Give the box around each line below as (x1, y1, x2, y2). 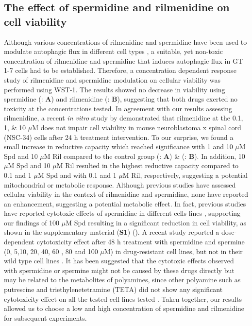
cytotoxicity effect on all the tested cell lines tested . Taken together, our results (4, 293, 242, 304)
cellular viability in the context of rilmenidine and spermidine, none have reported (4, 189, 249, 199)
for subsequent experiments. (4, 312, 87, 323)
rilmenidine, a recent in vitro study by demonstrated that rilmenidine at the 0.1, (4, 113, 243, 123)
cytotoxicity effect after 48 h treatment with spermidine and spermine (36, 237, 245, 247)
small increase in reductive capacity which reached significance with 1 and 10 (4, 141, 233, 152)
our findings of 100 (4, 217, 60, 227)
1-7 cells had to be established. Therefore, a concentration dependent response (4, 65, 236, 75)
